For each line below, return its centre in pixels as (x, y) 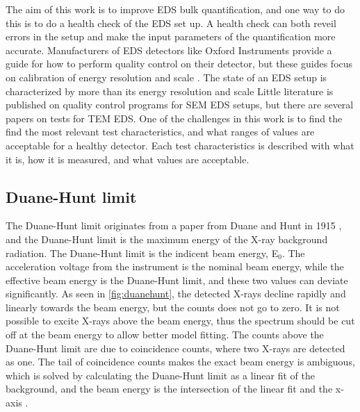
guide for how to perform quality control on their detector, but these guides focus (179, 64)
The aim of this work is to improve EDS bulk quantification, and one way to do (175, 9)
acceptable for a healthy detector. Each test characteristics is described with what (180, 145)
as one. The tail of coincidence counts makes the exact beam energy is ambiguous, (180, 362)
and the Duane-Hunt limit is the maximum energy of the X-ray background (167, 239)
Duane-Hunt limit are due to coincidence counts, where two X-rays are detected (175, 348)
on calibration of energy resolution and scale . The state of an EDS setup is (166, 77)
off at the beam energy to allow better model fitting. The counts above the (165, 335)
